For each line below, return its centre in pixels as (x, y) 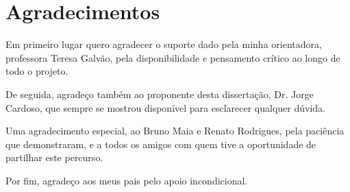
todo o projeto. (37, 71)
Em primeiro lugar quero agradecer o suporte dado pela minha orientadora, (164, 44)
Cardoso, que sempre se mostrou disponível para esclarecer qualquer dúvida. (166, 107)
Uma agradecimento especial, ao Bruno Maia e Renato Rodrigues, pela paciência (175, 131)
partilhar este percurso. (54, 157)
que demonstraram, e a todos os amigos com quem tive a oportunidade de (161, 144)
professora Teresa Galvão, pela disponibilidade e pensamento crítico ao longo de (173, 57)
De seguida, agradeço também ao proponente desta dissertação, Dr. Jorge (160, 94)
